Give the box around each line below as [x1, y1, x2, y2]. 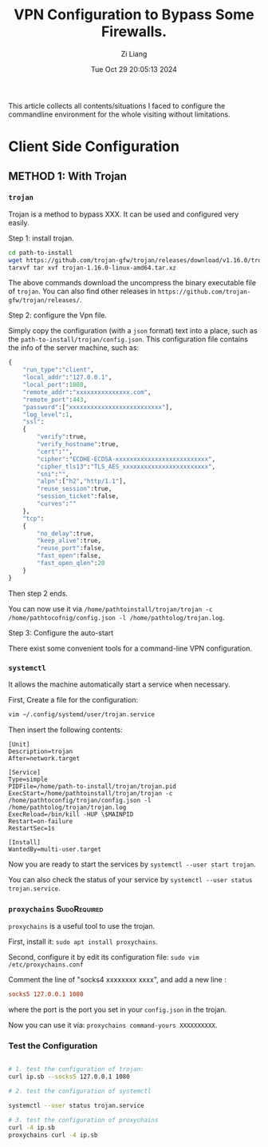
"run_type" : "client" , [22, 366, 94, 374]
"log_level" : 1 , [22, 410, 73, 419]
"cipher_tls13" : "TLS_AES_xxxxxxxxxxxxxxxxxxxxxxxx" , [37, 462, 216, 471]
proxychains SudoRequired [8, 903, 104, 914]
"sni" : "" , [37, 470, 69, 478]
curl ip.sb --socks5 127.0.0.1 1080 [8, 1073, 130, 1081]
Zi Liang [120, 49, 148, 58]
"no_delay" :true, [37, 529, 94, 537]
